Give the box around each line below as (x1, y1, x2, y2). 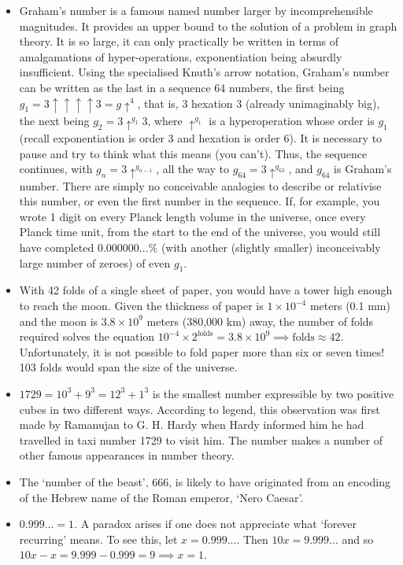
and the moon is (19, 312, 98, 329)
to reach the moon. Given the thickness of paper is (19, 297, 264, 313)
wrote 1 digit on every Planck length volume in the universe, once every (19, 208, 366, 224)
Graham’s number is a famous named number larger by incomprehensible (19, 2, 373, 18)
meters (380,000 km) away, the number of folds (146, 312, 374, 329)
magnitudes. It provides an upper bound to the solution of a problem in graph (19, 17, 397, 34)
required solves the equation (19, 328, 155, 345)
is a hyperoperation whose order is (209, 113, 375, 129)
